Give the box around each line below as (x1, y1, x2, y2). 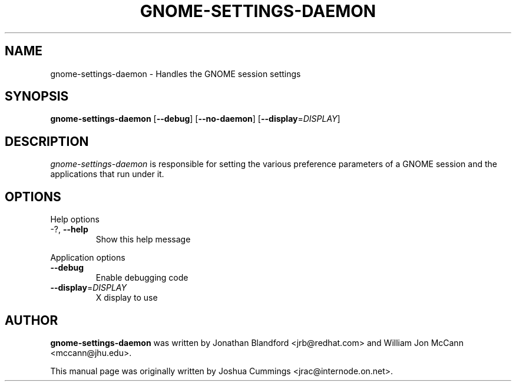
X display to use (95, 292, 158, 303)
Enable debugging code (95, 272, 188, 283)
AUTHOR (5, 312, 58, 328)
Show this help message (95, 234, 191, 245)
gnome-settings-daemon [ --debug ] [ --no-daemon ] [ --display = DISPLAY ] (50, 114, 340, 124)
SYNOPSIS (5, 89, 69, 104)
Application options (50, 252, 125, 263)
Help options (50, 214, 100, 225)
